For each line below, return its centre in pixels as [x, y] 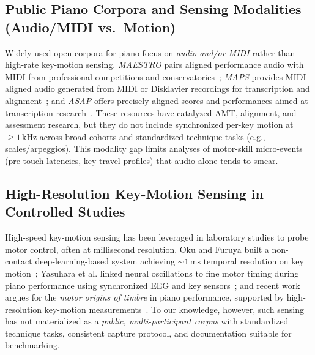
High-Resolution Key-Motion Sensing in [134, 193]
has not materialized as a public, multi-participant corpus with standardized [147, 321]
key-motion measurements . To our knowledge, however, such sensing [174, 309]
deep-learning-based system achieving [105, 261]
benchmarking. [32, 345]
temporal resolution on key [254, 261]
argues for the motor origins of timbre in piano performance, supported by [145, 297]
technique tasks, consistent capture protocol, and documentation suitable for [148, 333]
